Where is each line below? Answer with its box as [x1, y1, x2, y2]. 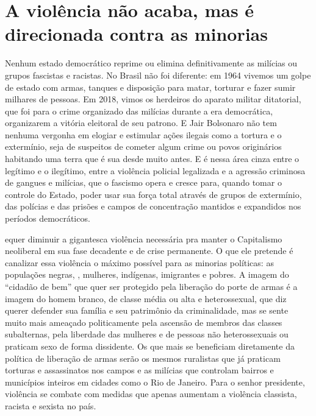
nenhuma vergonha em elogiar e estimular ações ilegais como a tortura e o [5, 128, 282, 141]
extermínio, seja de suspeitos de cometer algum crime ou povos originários [5, 140, 282, 153]
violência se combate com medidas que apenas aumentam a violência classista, [5, 387, 297, 400]
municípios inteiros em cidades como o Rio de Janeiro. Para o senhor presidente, [5, 375, 305, 388]
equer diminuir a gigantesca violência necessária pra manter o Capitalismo [5, 232, 282, 245]
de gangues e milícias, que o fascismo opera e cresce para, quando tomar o [5, 176, 282, 189]
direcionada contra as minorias [5, 21, 268, 46]
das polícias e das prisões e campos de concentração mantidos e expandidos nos [5, 200, 301, 213]
